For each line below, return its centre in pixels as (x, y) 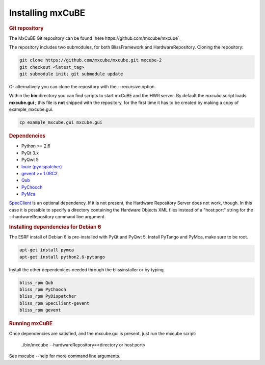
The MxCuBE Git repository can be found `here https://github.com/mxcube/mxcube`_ (95, 38)
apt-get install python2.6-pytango (62, 257)
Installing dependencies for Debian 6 (55, 227)
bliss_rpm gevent (40, 310)
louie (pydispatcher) (42, 166)
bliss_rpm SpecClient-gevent (54, 303)
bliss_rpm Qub (36, 283)
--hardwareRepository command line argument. (57, 217)
